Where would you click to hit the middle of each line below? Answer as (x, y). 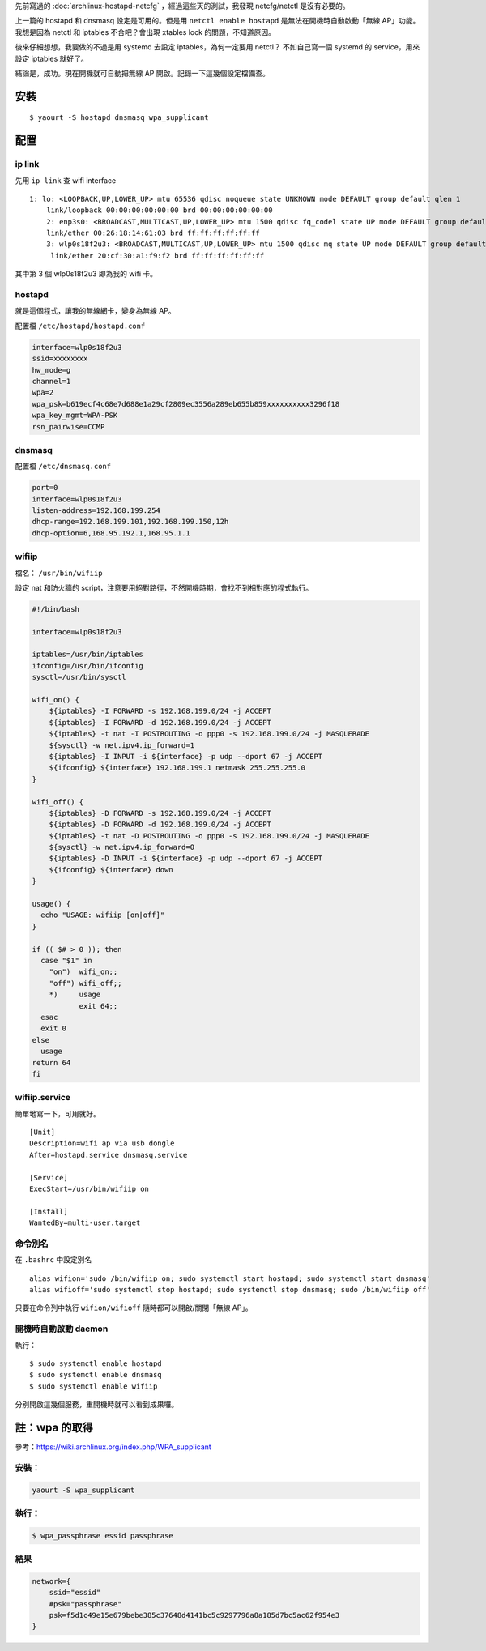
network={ (51, 1581)
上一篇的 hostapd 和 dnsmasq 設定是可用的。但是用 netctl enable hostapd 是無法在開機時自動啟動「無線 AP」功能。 (217, 21)
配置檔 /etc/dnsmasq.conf (63, 467)
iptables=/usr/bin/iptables (87, 655)
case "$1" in (66, 960)
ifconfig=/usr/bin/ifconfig (87, 666)
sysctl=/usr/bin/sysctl (79, 677)
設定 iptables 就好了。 (51, 58)
